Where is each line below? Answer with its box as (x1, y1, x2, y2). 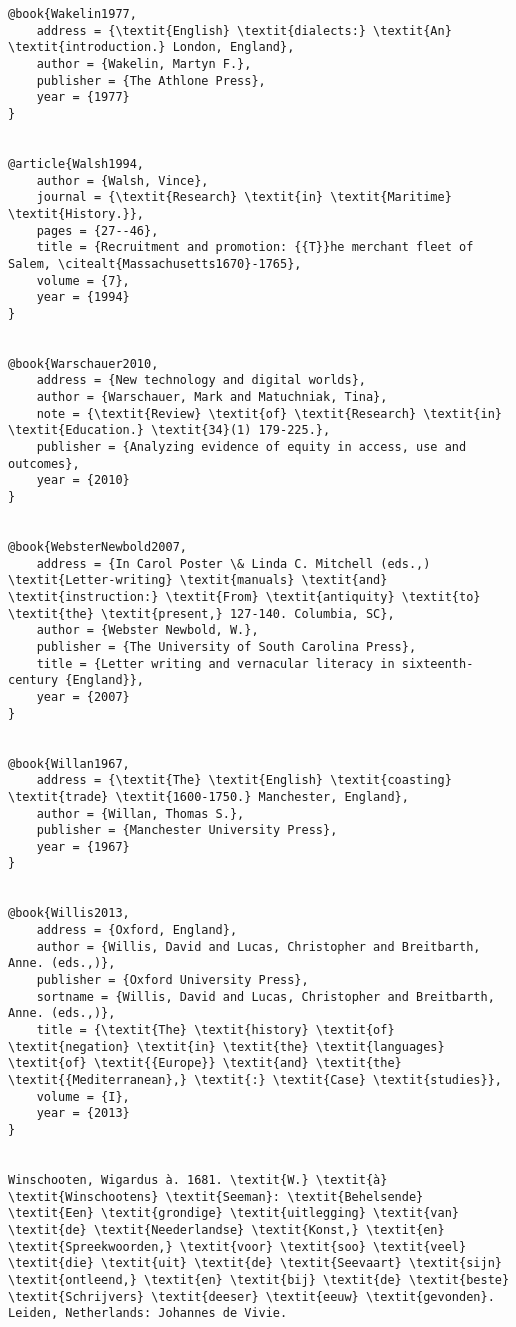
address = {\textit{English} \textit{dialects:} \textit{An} (36, 23, 452, 38)
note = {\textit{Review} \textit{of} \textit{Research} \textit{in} (36, 406, 502, 421)
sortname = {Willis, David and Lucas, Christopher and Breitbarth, (36, 989, 495, 1004)
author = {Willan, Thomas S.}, (36, 806, 245, 821)
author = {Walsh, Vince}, (36, 173, 209, 188)
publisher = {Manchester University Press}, (36, 823, 338, 838)
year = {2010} (36, 473, 130, 488)
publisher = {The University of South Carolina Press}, (36, 639, 417, 654)
